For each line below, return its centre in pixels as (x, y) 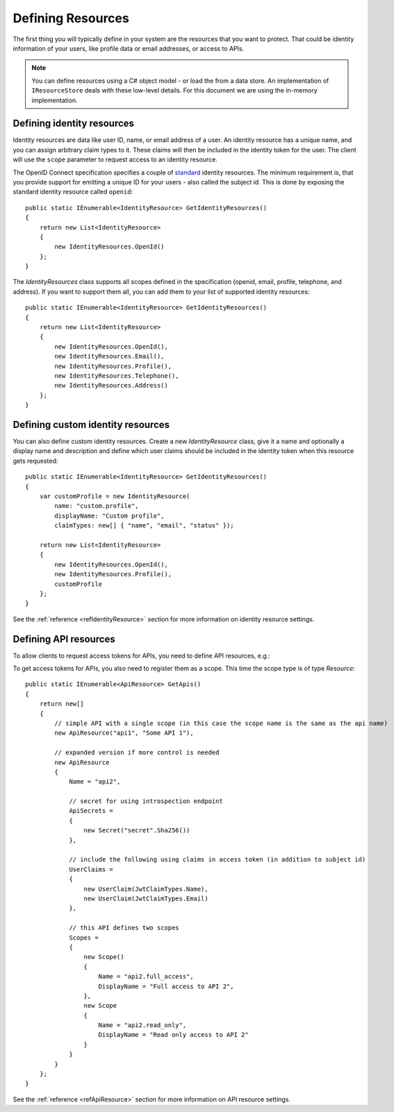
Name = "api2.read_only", (142, 1025)
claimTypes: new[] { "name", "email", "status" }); (144, 526)
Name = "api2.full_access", (146, 977)
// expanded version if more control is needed (137, 753)
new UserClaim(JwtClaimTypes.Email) (146, 899)
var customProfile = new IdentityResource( (115, 497)
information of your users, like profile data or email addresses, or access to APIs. (129, 48)
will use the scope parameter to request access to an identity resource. (115, 159)
